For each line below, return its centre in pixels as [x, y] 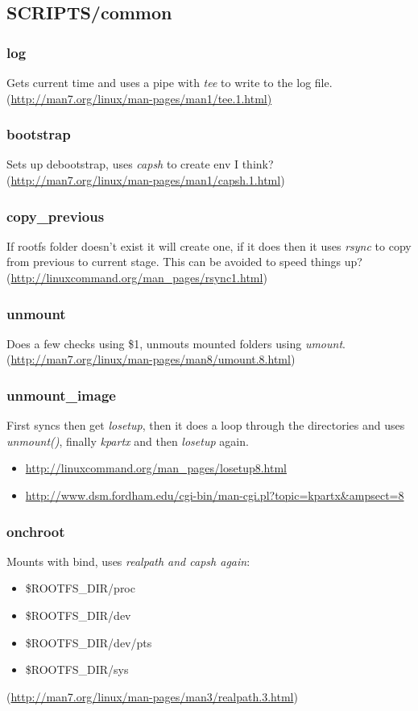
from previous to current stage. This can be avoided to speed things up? [184, 262]
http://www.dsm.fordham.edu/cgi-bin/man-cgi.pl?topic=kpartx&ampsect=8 [215, 495]
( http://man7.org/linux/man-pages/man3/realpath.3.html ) [152, 696]
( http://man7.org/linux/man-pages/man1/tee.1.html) [139, 98]
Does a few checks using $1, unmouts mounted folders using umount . [176, 343]
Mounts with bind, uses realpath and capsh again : [128, 561]
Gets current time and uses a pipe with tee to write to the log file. [170, 82]
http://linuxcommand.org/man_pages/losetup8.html [156, 468]
